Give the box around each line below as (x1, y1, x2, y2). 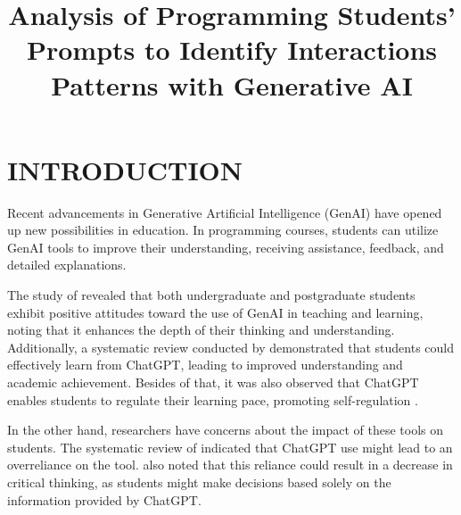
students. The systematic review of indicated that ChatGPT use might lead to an (7, 437, 453, 456)
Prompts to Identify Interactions (26, 31, 438, 68)
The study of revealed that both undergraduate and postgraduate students (7, 286, 416, 304)
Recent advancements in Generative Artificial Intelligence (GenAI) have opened (7, 203, 442, 221)
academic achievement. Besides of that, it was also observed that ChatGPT (7, 373, 419, 392)
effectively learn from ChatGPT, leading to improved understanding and (7, 355, 403, 374)
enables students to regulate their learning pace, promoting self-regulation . (7, 390, 418, 409)
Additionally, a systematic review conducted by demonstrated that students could (7, 337, 454, 356)
